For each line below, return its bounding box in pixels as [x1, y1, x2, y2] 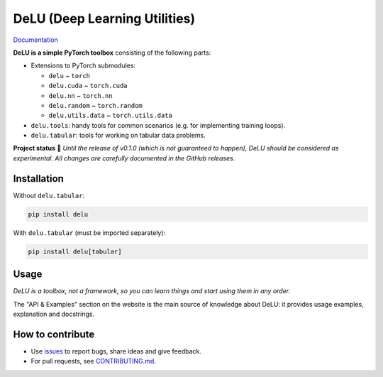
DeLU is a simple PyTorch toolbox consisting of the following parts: [13, 48, 211, 57]
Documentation [13, 35, 58, 44]
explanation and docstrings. [13, 310, 95, 318]
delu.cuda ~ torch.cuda [48, 82, 128, 90]
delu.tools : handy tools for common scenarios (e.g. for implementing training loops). [30, 121, 286, 129]
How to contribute [13, 328, 95, 340]
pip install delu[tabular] [28, 247, 122, 256]
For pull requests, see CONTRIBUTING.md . [30, 357, 156, 366]
